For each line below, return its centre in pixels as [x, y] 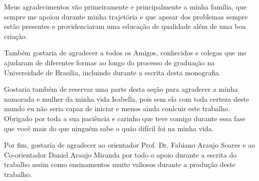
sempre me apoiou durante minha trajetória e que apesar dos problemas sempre [126, 16]
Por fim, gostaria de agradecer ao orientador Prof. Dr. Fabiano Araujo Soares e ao [130, 145]
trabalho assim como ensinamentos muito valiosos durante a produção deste [120, 164]
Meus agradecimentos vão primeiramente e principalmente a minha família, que [126, 6]
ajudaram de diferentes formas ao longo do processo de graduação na [110, 62]
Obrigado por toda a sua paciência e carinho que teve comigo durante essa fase [125, 118]
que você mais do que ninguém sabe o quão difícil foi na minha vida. [109, 128]
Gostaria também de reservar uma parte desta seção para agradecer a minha [121, 89]
